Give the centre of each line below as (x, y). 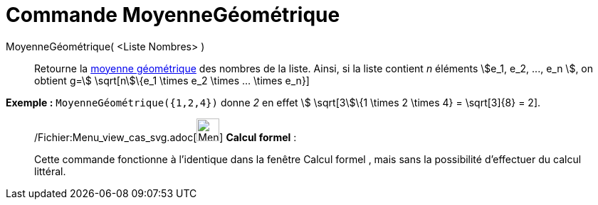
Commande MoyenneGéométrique (173, 15)
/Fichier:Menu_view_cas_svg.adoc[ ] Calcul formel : (166, 137)
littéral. (50, 171)
